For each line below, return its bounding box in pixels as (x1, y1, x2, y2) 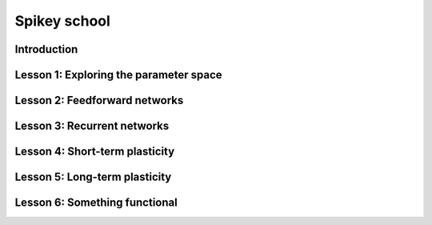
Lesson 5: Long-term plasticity (14, 171, 172, 184)
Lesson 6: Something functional (14, 196, 178, 210)
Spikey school (14, 12, 111, 30)
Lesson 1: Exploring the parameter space (14, 68, 223, 82)
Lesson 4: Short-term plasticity (14, 145, 175, 159)
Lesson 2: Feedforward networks (14, 94, 184, 107)
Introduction (14, 42, 78, 56)
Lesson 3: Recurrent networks (14, 119, 170, 133)
